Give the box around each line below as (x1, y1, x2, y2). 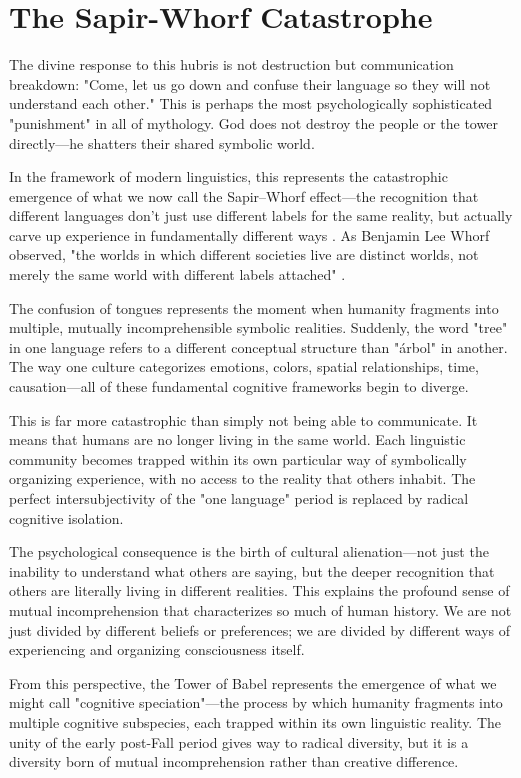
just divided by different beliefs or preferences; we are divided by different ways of (9, 619, 511, 640)
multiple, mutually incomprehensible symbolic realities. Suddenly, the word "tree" (9, 317, 508, 338)
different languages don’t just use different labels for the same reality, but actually (9, 205, 513, 226)
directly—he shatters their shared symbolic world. (9, 132, 315, 153)
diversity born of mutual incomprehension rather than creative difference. (9, 751, 459, 772)
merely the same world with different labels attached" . (9, 264, 346, 285)
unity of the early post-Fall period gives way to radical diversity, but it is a (9, 731, 469, 752)
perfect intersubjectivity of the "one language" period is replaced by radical (9, 488, 469, 508)
